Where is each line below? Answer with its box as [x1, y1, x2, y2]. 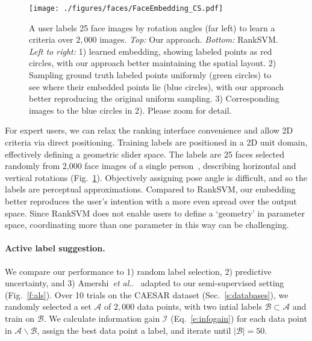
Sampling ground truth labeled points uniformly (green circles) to [29, 69, 272, 81]
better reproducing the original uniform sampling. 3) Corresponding [29, 92, 279, 105]
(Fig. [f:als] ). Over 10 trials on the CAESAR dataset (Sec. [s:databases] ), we [5, 288, 289, 301]
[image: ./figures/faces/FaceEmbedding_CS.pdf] [29, 4, 223, 13]
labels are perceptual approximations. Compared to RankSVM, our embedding [5, 183, 296, 195]
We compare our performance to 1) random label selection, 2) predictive [5, 265, 272, 277]
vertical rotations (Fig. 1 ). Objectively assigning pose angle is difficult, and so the [5, 171, 308, 183]
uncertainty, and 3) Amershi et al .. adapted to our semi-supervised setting [5, 277, 284, 289]
